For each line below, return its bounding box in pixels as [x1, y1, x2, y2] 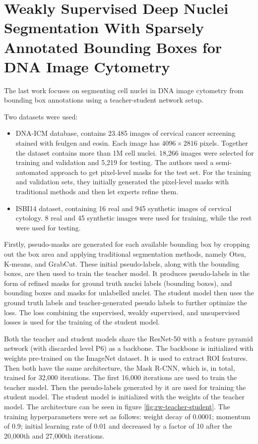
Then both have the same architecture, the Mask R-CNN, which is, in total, [4, 362, 235, 373]
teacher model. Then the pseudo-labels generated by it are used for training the [4, 382, 246, 392]
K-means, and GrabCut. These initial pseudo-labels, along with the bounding [4, 258, 240, 269]
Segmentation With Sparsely [4, 17, 204, 38]
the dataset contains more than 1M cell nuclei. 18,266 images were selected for [15, 147, 254, 158]
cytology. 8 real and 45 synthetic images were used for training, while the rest [15, 213, 252, 223]
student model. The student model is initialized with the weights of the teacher [4, 391, 245, 402]
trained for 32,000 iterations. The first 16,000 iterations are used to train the [4, 372, 237, 383]
